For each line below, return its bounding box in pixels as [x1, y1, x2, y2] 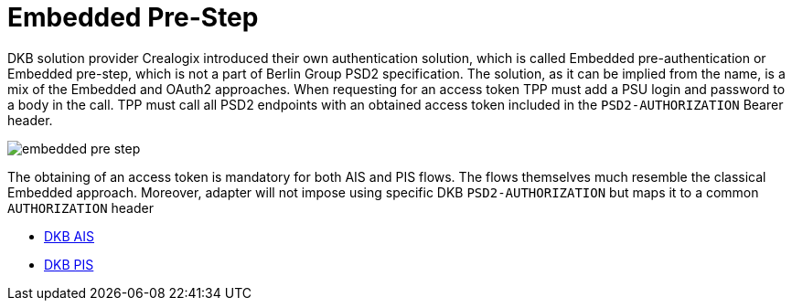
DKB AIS [44, 228, 95, 244]
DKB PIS [44, 256, 94, 272]
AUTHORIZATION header [7, 199, 154, 216]
